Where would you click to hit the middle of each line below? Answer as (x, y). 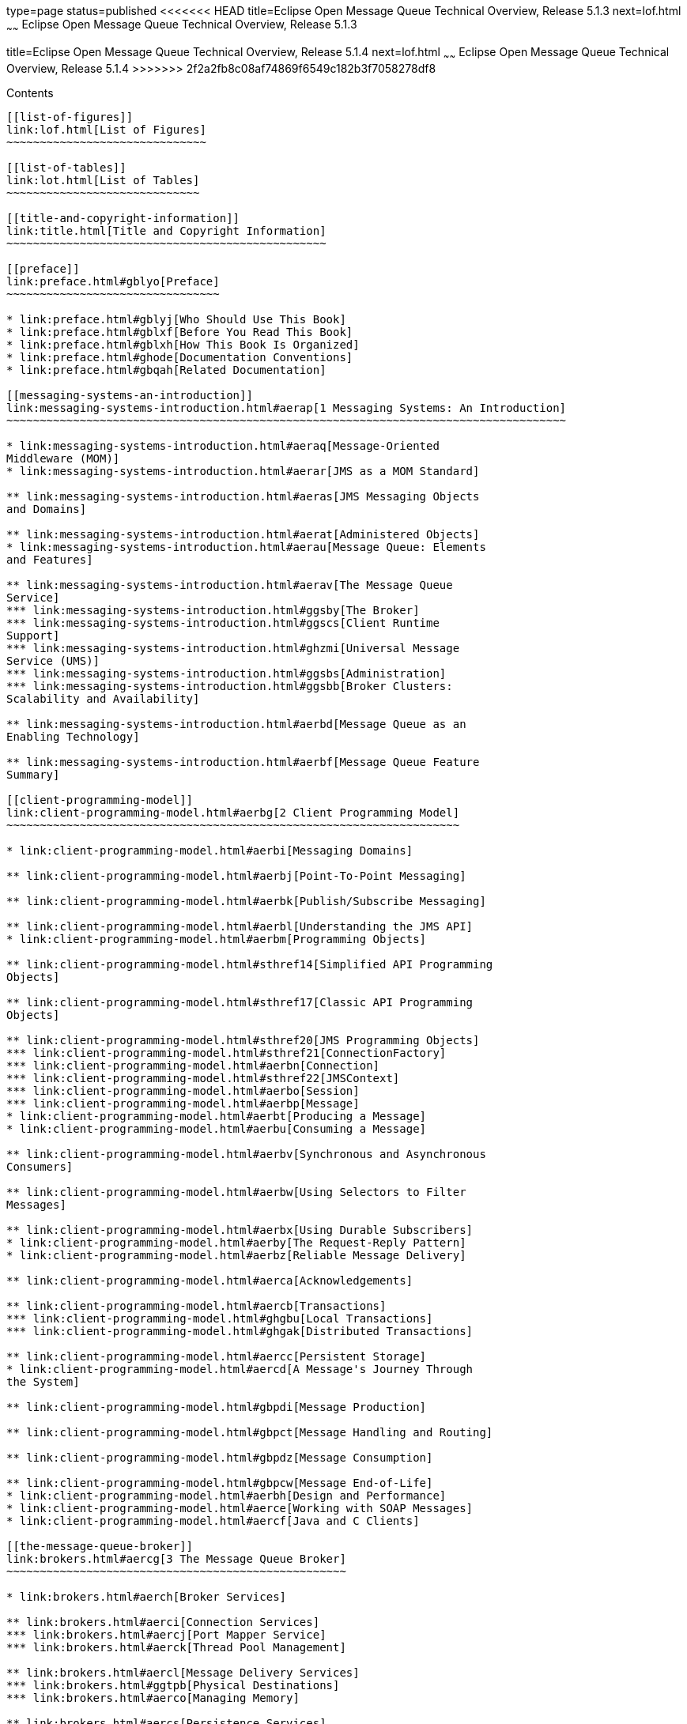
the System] (43, 1381)
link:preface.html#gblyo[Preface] (113, 281)
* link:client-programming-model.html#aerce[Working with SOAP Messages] (240, 1508)
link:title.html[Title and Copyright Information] (166, 230)
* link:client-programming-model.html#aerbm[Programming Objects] (217, 939)
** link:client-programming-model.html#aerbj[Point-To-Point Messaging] (236, 875)
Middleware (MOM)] (63, 458)
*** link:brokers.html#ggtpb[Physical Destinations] (173, 1685)
